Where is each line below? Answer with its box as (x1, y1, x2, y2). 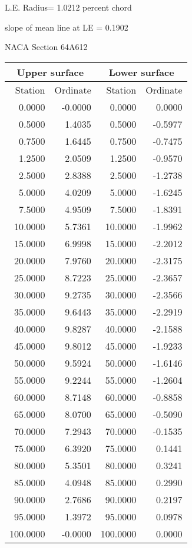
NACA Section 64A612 (5, 41, 88, 53)
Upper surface (16, 65, 84, 79)
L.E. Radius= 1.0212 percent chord (5, 1, 132, 13)
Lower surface (108, 65, 174, 79)
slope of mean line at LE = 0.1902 (5, 21, 128, 33)
